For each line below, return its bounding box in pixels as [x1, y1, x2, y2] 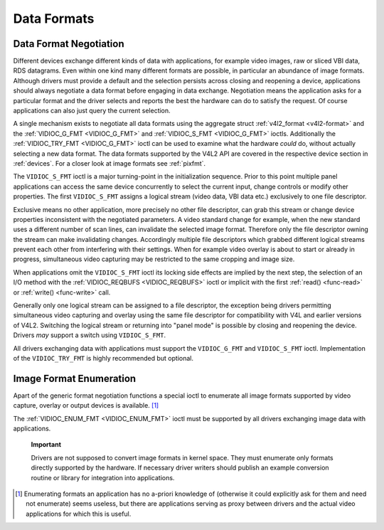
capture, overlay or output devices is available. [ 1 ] [13, 401, 159, 410]
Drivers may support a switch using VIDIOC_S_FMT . [13, 331, 166, 339]
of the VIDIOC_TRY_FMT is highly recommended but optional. [13, 354, 194, 362]
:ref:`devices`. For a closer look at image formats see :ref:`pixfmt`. [13, 159, 206, 167]
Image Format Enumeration [13, 372, 137, 384]
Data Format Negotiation [13, 38, 124, 50]
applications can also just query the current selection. [13, 107, 171, 115]
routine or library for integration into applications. [31, 473, 175, 482]
